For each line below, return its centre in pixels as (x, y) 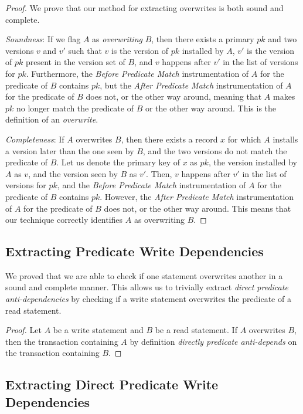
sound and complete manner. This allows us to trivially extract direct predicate (147, 287)
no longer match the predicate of (75, 108)
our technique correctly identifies (64, 220)
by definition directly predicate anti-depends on (213, 341)
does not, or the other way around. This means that (198, 208)
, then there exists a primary (203, 39)
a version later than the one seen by (70, 150)
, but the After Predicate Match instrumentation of (191, 85)
